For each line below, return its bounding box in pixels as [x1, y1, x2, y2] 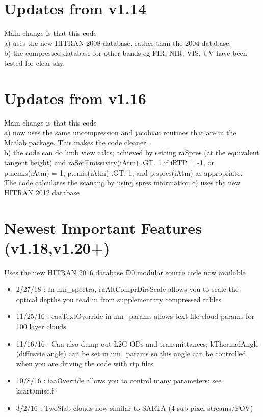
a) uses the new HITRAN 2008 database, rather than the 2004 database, [4, 37, 231, 48]
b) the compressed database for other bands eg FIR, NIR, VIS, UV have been [4, 47, 247, 58]
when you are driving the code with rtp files [16, 358, 154, 369]
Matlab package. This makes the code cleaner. [4, 137, 148, 148]
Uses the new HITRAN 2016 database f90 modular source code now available [4, 266, 246, 277]
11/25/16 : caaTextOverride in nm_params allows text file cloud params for [16, 311, 254, 322]
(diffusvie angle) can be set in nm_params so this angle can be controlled [16, 348, 246, 359]
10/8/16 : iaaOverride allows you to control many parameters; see [16, 375, 222, 386]
